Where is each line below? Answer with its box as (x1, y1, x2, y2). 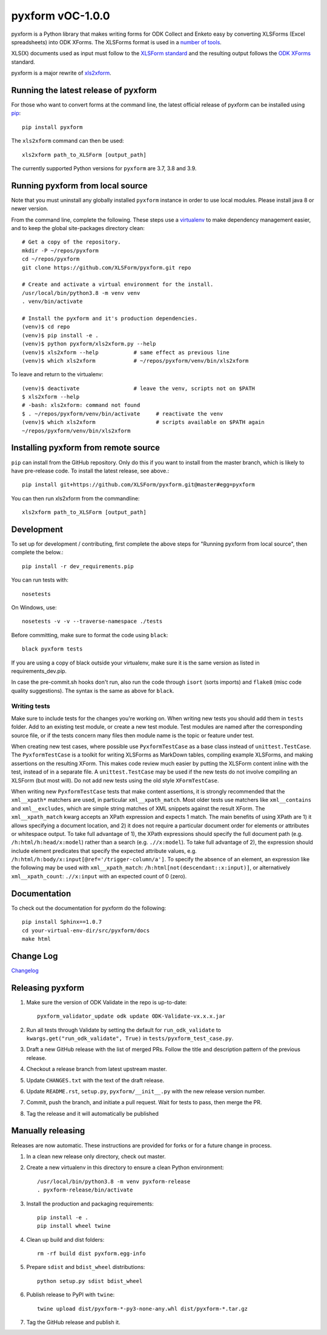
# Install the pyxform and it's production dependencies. (22, 315, 198, 322)
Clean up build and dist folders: (26, 1236, 105, 1243)
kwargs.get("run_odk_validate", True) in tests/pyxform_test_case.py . (26, 1035, 234, 1042)
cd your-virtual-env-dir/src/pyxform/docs (22, 927, 150, 934)
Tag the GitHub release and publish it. (26, 1319, 121, 1326)
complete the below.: (11, 549, 64, 556)
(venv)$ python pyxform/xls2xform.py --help (22, 340, 157, 348)
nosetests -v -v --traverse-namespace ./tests (22, 618, 163, 625)
